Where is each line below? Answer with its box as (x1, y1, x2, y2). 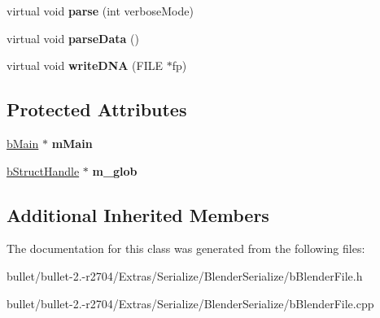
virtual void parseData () (7, 29, 139, 46)
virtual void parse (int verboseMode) (7, 2, 194, 19)
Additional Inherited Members (7, 202, 269, 227)
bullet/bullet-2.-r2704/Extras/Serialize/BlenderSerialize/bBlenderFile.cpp (7, 294, 374, 311)
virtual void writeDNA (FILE (7, 57, 163, 74)
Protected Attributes (7, 97, 187, 122)
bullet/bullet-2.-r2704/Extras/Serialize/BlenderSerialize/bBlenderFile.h (7, 267, 363, 284)
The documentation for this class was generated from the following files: (7, 240, 365, 257)
